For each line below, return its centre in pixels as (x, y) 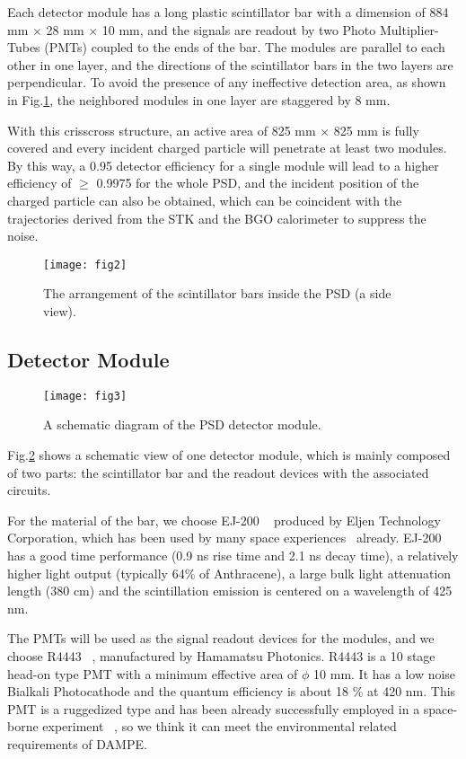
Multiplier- (409, 29)
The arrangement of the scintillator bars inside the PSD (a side (217, 293)
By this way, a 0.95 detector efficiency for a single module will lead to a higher (223, 165)
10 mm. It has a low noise (385, 673)
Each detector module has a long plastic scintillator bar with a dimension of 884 (228, 12)
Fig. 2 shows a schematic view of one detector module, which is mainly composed (229, 455)
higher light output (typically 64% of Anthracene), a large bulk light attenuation (229, 573)
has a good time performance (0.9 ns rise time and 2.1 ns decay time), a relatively (233, 555)
